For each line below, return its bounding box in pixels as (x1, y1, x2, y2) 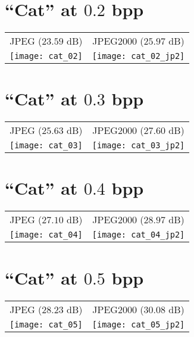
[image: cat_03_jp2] (92, 141, 185, 151)
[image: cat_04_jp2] (92, 230, 185, 240)
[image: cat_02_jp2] (92, 51, 185, 61)
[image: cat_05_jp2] (92, 319, 185, 329)
